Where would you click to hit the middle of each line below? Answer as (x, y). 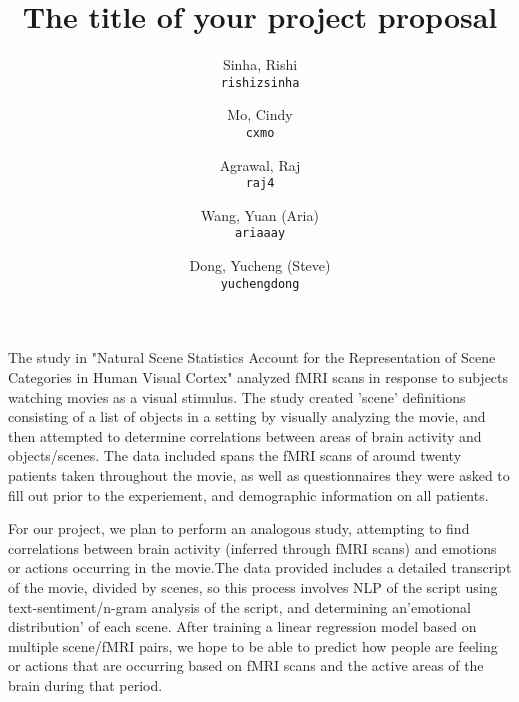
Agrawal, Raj (260, 164)
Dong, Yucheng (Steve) (260, 265)
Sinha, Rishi (260, 64)
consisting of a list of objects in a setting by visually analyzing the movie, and (247, 416)
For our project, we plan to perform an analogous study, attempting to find (239, 528)
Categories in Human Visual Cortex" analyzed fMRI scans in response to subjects (258, 376)
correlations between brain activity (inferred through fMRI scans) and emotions (252, 547)
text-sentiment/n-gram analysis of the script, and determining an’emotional (239, 606)
